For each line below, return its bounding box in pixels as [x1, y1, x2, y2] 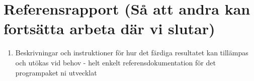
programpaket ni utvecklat [15, 67, 97, 77]
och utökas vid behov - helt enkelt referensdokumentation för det [15, 57, 216, 67]
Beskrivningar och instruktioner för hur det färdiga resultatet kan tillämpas [15, 47, 248, 58]
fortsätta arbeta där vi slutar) [4, 18, 215, 39]
